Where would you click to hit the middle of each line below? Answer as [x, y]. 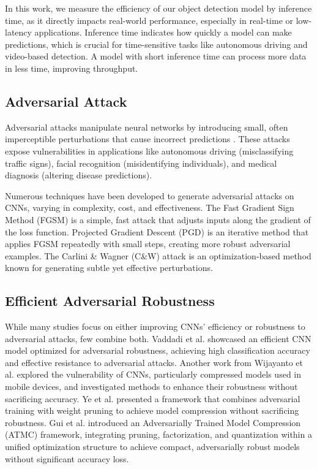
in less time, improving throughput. [72, 68]
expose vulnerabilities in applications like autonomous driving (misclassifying [149, 151]
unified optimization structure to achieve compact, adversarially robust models [152, 447]
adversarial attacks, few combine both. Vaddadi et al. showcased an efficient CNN [158, 338]
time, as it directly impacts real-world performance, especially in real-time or [149, 20]
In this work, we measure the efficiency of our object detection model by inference [158, 8]
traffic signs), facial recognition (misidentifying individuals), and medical [141, 163]
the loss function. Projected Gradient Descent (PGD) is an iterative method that [157, 231]
